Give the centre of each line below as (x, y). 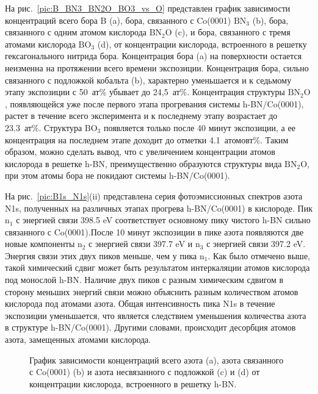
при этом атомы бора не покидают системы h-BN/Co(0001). (117, 175)
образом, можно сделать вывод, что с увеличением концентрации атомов (140, 152)
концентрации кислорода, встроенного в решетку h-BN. (133, 383)
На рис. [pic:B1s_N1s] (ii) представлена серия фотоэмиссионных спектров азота (154, 195)
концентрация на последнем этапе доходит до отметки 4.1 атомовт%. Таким (147, 139)
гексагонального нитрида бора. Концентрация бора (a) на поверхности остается (154, 56)
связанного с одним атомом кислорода (76, 32)
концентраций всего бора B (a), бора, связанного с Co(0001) (118, 20)
